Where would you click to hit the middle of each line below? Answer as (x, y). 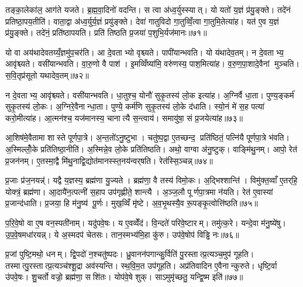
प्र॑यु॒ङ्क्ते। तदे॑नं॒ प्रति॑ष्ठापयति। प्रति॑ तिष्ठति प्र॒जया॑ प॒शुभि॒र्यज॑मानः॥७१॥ (106, 33)
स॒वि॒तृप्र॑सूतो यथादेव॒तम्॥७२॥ (47, 75)
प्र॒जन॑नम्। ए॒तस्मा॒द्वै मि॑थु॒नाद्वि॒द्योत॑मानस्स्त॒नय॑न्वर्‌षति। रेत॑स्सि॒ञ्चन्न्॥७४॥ (109, 160)
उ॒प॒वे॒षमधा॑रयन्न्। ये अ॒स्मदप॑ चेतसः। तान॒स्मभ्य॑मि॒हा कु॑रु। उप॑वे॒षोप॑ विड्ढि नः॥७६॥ (122, 234)
